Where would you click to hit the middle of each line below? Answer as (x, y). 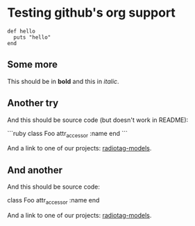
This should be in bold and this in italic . (63, 81)
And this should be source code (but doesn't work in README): (98, 120)
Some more (32, 65)
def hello (22, 31)
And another (35, 170)
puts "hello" (32, 37)
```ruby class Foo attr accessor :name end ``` (68, 134)
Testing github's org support (91, 13)
